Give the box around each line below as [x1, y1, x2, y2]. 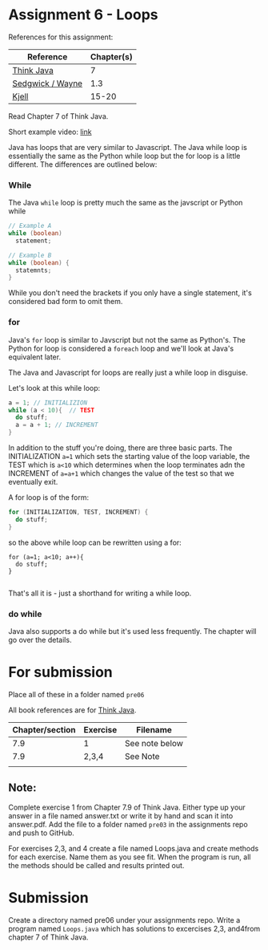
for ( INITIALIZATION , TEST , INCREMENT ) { [8, 508, 149, 517]
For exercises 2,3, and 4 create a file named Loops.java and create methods [8, 843, 259, 853]
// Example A [8, 222, 52, 230]
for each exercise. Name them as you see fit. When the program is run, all [8, 852, 251, 862]
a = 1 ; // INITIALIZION [8, 399, 88, 407]
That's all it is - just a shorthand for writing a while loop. [8, 588, 192, 598]
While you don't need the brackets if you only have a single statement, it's [8, 288, 252, 298]
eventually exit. [8, 477, 58, 487]
